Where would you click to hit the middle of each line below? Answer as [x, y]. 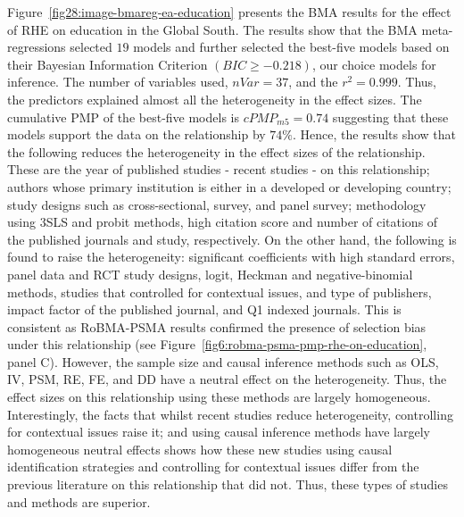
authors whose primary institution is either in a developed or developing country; [229, 186]
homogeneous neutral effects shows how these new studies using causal [200, 449]
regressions [37, 47]
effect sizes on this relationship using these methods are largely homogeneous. [219, 397]
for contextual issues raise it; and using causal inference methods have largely [219, 432]
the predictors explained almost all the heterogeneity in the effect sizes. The [215, 99]
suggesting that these [390, 117]
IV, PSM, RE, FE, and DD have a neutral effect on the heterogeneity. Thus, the [227, 379]
